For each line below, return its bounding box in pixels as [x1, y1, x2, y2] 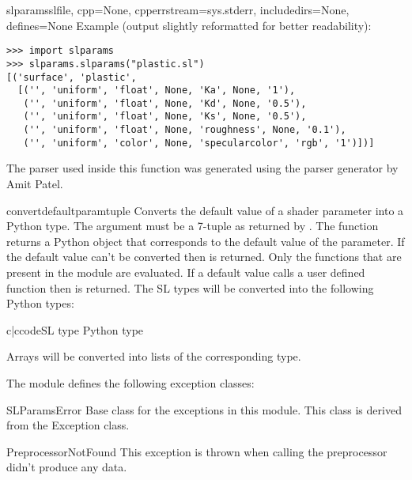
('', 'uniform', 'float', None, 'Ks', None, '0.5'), [23, 111, 307, 123]
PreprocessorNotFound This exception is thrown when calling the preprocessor [6, 443, 387, 459]
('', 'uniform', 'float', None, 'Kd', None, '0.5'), [23, 97, 307, 109]
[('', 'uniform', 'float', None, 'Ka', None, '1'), [17, 85, 296, 96]
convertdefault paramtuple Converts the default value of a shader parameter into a [6, 202, 404, 218]
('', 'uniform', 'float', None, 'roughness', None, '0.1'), [23, 124, 346, 136]
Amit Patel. [6, 176, 63, 192]
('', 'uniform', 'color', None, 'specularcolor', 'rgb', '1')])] [23, 137, 375, 149]
